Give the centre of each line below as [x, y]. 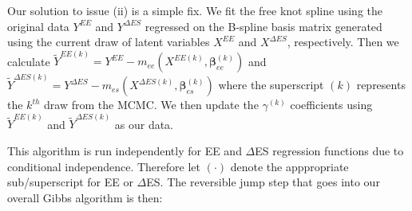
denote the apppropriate [289, 166]
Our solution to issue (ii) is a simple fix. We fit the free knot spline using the [195, 10]
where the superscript [271, 85]
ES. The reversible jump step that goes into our [263, 182]
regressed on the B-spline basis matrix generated [263, 26]
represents [381, 85]
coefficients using [331, 105]
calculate [29, 61]
